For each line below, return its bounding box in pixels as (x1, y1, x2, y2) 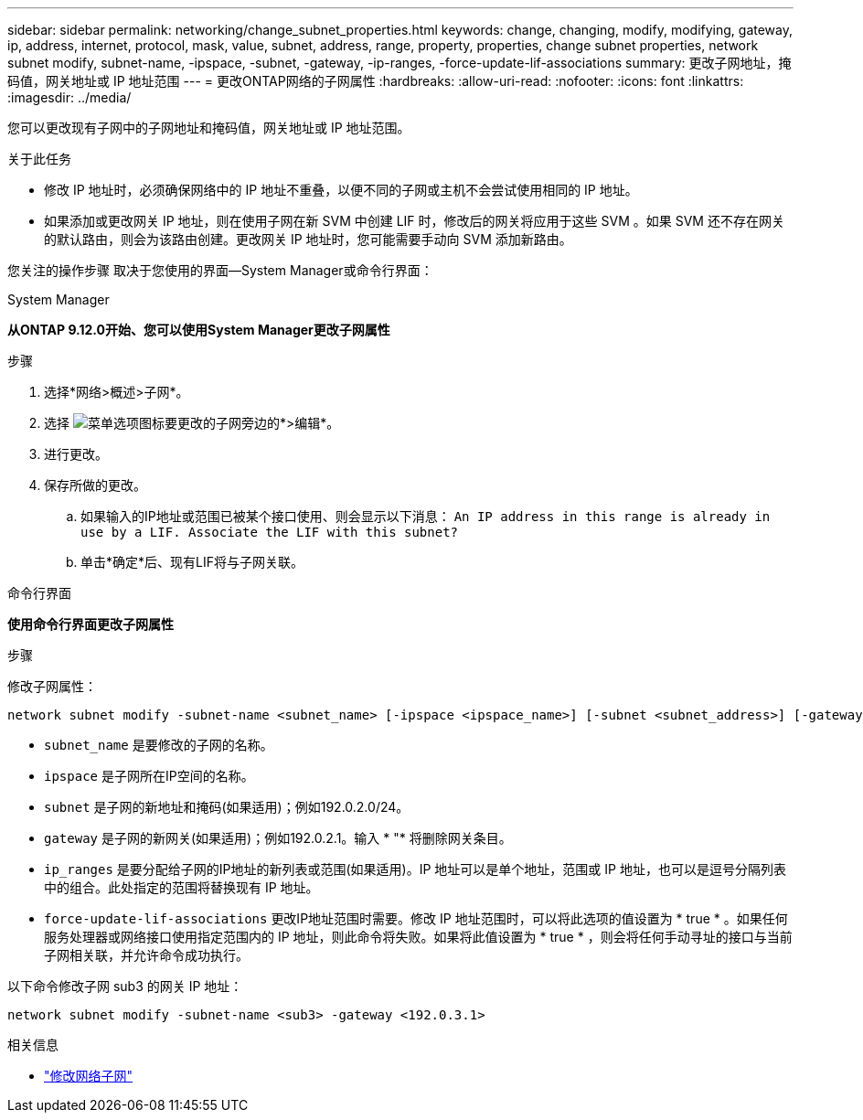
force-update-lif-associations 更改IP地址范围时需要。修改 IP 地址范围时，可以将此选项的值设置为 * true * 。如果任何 (44, 911, 788, 926)
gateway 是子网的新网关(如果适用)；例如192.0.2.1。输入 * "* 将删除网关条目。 (44, 830, 512, 846)
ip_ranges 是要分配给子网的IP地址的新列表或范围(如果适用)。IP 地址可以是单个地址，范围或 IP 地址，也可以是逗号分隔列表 (44, 861, 786, 877)
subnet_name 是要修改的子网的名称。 (44, 737, 273, 752)
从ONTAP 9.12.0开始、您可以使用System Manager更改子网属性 (7, 322, 390, 337)
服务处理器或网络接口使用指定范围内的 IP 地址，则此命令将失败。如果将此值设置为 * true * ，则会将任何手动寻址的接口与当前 (44, 929, 793, 944)
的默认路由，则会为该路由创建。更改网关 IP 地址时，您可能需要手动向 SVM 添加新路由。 (44, 231, 572, 247)
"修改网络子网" (44, 1068, 133, 1083)
